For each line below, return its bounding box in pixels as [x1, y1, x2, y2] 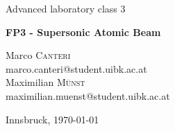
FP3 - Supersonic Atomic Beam [6, 24, 161, 39]
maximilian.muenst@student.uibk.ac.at [6, 88, 170, 103]
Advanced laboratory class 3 [6, 1, 126, 15]
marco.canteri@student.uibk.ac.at [6, 61, 147, 76]
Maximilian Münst [6, 75, 85, 89]
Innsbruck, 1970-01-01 [6, 112, 99, 126]
